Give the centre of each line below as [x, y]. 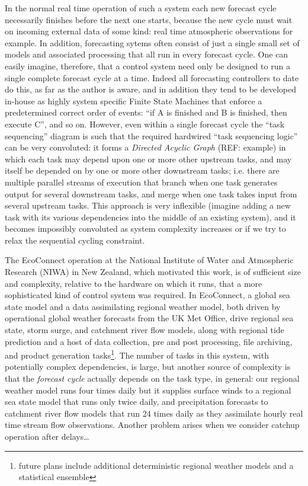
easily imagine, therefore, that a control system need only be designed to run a [147, 65]
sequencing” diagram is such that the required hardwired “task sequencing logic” [151, 135]
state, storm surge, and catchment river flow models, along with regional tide [145, 330]
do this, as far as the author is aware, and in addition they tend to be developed [151, 89]
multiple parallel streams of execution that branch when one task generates [141, 182]
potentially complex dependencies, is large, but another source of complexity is [148, 367]
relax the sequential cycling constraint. [75, 240]
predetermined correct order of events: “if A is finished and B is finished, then [146, 112]
